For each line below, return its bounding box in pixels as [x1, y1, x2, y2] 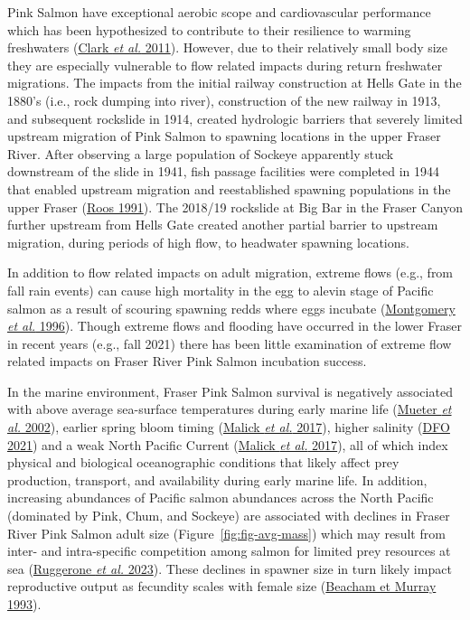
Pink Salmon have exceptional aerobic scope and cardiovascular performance [7, 3, 431, 21]
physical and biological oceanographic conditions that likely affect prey [7, 453, 399, 472]
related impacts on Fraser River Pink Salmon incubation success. [7, 352, 367, 371]
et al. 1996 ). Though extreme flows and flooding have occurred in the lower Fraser [7, 316, 463, 335]
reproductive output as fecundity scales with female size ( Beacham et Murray [7, 577, 437, 596]
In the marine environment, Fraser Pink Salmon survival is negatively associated [7, 381, 453, 400]
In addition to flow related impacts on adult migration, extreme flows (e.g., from [7, 263, 454, 282]
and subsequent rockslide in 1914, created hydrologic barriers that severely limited [7, 108, 463, 127]
